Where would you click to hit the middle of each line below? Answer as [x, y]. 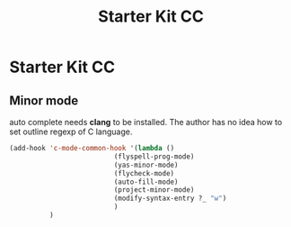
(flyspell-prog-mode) [154, 156]
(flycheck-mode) [144, 173]
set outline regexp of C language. [71, 132]
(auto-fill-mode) [146, 182]
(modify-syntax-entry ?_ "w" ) [170, 199]
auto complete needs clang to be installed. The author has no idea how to [146, 122]
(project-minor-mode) [154, 190]
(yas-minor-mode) [146, 165]
